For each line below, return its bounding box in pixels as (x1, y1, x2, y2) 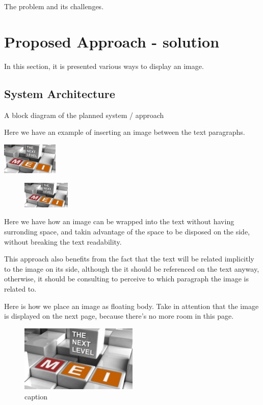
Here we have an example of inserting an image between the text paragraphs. (4, 127, 245, 137)
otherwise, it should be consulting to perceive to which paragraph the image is (4, 273, 249, 284)
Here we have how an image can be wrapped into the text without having (4, 216, 234, 227)
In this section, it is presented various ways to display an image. (4, 60, 204, 71)
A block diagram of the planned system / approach (4, 109, 164, 120)
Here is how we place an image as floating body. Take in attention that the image (4, 300, 259, 311)
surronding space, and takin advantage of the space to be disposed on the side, (4, 226, 250, 237)
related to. (4, 283, 37, 294)
